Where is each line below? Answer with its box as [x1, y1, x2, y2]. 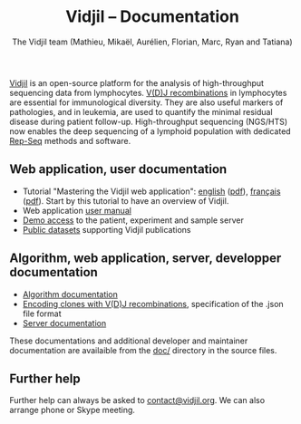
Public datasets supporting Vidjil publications [22, 224, 191, 235]
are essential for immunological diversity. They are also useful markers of [9, 97, 284, 108]
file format [22, 308, 62, 319]
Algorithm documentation [22, 288, 118, 300]
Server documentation [22, 317, 107, 328]
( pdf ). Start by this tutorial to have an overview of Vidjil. [22, 195, 229, 206]
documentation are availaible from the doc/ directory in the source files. [9, 344, 277, 355]
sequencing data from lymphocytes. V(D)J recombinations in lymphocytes [9, 87, 287, 98]
